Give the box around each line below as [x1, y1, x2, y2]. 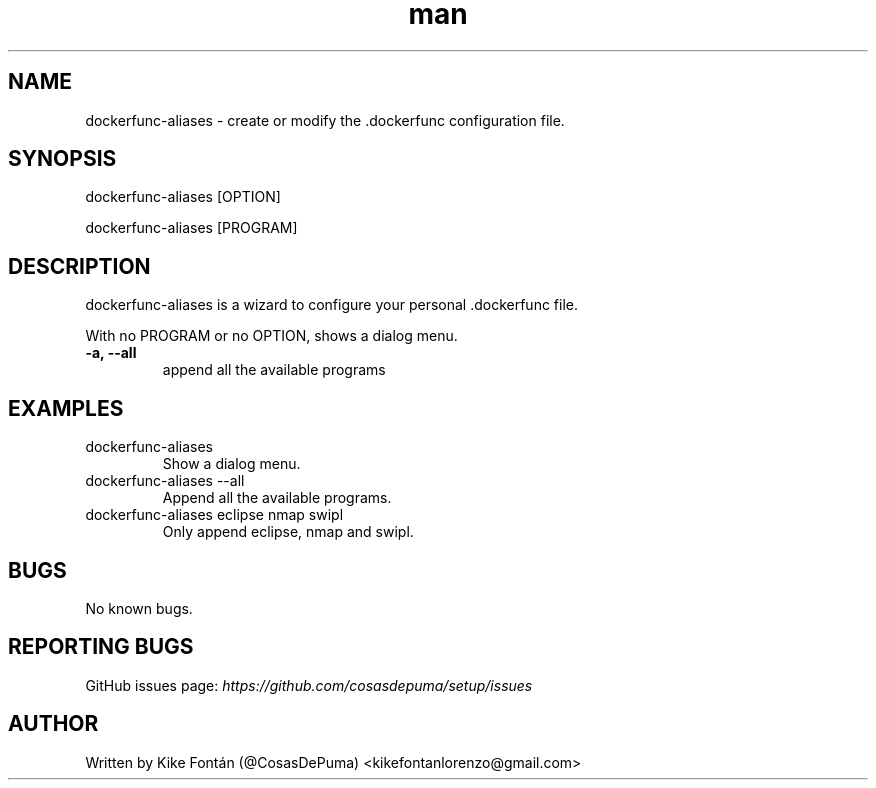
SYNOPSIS [8, 146, 117, 172]
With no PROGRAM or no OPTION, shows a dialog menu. [85, 327, 458, 345]
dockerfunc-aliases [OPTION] [85, 188, 281, 206]
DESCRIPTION [8, 253, 151, 279]
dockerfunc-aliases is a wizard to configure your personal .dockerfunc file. [85, 296, 579, 314]
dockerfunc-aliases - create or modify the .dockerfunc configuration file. [85, 111, 565, 129]
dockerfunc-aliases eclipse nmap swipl [85, 506, 344, 524]
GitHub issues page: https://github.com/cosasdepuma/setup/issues [85, 676, 533, 694]
